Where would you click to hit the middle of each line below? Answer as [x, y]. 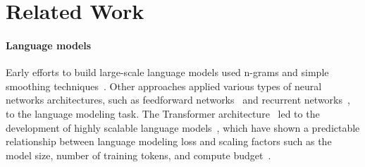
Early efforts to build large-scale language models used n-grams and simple [167, 72]
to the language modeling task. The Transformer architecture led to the [163, 113]
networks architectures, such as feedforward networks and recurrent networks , [178, 100]
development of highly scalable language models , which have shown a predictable [183, 127]
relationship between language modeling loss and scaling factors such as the [169, 141]
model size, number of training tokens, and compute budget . [138, 155]
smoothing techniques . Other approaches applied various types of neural [164, 86]
